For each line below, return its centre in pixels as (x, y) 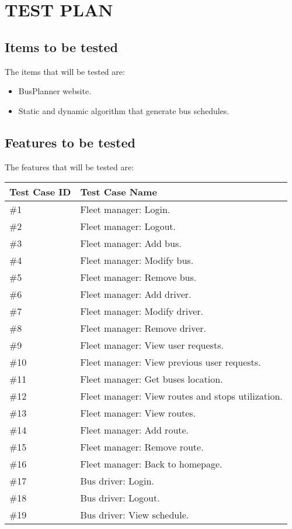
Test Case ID (40, 192)
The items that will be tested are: (65, 71)
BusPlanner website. (55, 91)
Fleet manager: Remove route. (142, 447)
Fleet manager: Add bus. (131, 243)
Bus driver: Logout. (120, 498)
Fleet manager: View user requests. (152, 345)
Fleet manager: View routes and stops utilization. (181, 396)
